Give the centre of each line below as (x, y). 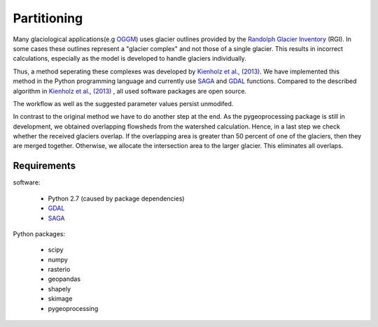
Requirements (44, 166)
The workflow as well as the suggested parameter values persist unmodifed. (123, 103)
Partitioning (48, 18)
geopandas (64, 279)
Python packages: (39, 233)
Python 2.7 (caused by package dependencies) (116, 198)
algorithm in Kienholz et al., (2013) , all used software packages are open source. (130, 91)
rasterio (59, 270)
